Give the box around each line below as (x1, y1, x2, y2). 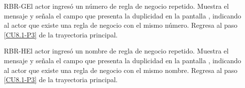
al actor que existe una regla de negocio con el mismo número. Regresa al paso (4, 20, 238, 30)
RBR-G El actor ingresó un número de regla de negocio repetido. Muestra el (4, 1, 229, 11)
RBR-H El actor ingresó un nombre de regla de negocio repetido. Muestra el (4, 46, 229, 56)
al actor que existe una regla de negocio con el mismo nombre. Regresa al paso (4, 65, 238, 75)
